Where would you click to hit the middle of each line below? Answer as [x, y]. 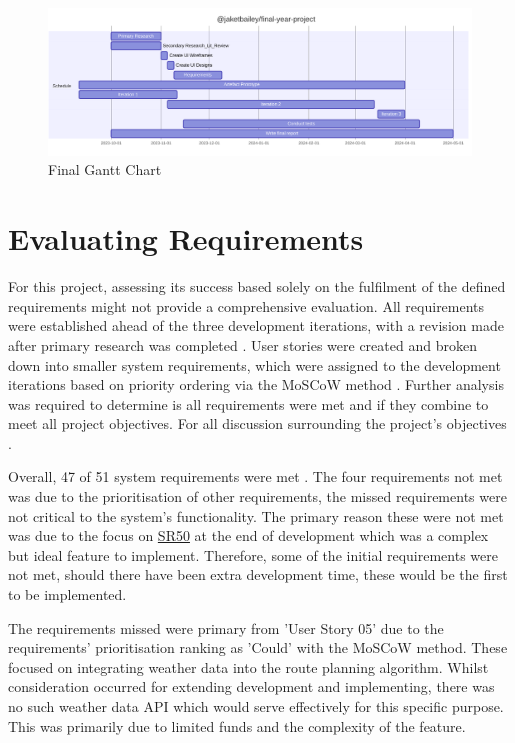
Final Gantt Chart [105, 169]
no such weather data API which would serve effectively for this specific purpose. [256, 706]
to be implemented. [67, 594]
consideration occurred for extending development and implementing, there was [251, 686]
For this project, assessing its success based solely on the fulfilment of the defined [257, 286]
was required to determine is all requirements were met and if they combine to [248, 403]
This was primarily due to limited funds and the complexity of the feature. [237, 725]
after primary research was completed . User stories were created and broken [242, 344]
